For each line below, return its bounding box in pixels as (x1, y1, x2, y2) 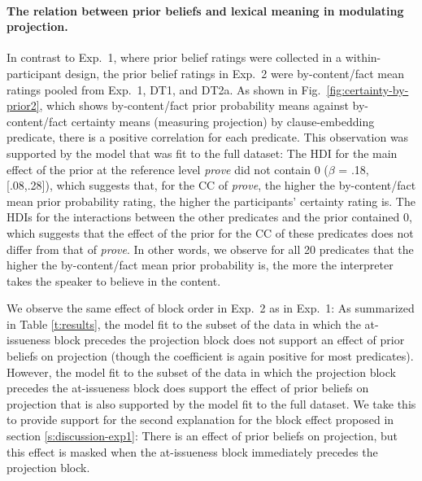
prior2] (7, 97, 40, 114)
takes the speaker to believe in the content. (7, 272, 221, 289)
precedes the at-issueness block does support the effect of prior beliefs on (7, 379, 369, 396)
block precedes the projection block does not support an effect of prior (54, 331, 405, 348)
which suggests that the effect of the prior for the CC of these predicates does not (7, 224, 414, 241)
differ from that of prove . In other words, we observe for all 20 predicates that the (7, 240, 414, 257)
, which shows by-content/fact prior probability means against (39, 97, 349, 114)
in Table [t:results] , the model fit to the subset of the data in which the (7, 315, 361, 332)
